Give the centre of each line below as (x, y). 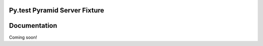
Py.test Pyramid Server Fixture (56, 10)
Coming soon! (23, 37)
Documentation (33, 26)
